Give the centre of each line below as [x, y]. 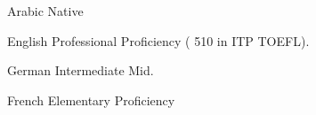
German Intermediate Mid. [81, 70]
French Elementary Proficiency [91, 100]
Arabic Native [45, 11]
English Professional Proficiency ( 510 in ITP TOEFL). [158, 40]
